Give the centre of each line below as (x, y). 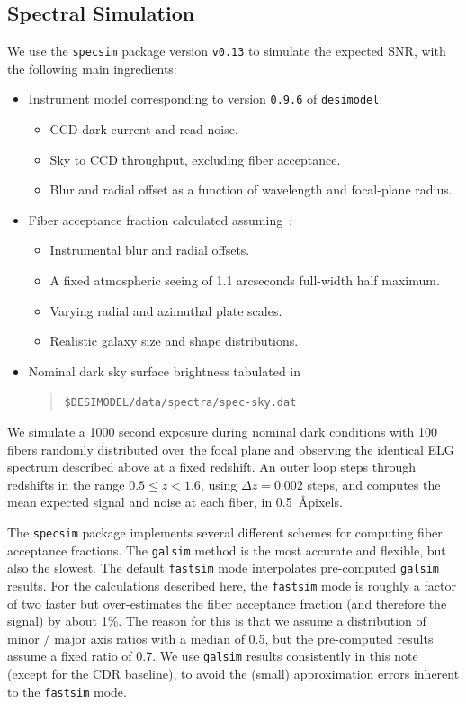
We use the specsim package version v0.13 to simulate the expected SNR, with (227, 51)
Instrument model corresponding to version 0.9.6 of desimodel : (206, 99)
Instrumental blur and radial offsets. (150, 250)
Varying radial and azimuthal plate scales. (166, 310)
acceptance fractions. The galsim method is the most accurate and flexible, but (227, 550)
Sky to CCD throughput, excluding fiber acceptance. (195, 159)
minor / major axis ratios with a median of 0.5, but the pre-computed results (220, 638)
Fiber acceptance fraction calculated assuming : (161, 219)
